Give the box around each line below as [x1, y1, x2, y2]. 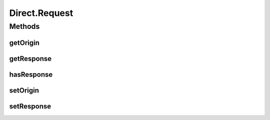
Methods [9, 22, 40, 31]
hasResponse [9, 70, 53, 79]
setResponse [9, 102, 51, 111]
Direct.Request [9, 7, 73, 18]
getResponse [9, 54, 52, 63]
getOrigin [9, 38, 40, 47]
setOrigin [9, 86, 39, 95]
